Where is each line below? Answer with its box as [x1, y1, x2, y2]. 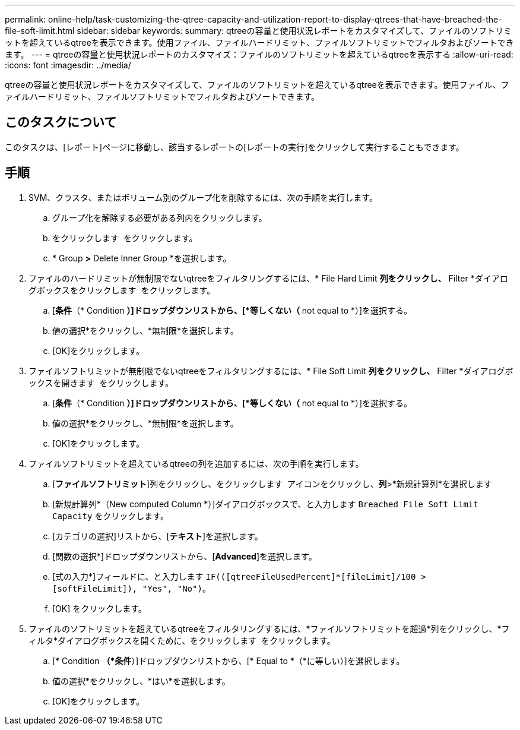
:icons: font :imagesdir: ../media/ [5, 60, 131, 70]
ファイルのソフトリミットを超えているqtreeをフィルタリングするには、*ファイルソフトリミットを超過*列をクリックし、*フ [28, 623, 510, 634]
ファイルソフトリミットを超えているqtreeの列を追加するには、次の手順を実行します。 [28, 458, 364, 469]
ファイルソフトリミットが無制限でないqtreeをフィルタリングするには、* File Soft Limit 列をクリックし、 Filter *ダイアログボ [28, 365, 513, 376]
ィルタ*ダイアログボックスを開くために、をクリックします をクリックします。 [28, 635, 335, 646]
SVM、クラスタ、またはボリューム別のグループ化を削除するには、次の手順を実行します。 [28, 192, 378, 203]
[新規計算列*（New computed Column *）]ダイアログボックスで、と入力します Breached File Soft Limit [52, 498, 478, 509]
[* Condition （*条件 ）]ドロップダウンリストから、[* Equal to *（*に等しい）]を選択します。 [52, 655, 405, 666]
